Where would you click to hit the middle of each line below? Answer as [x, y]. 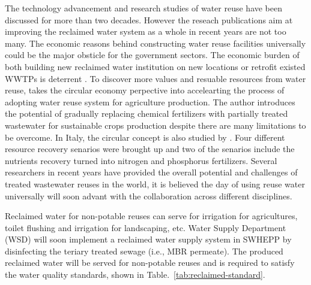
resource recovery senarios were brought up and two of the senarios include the [150, 149]
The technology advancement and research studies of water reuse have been [144, 8]
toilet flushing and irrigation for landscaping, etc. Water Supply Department [146, 227]
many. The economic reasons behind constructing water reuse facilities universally [155, 43]
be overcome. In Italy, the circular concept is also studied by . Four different [145, 137]
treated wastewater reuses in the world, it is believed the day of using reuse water [155, 184]
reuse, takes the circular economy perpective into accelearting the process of [145, 90]
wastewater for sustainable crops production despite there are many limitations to [155, 125]
